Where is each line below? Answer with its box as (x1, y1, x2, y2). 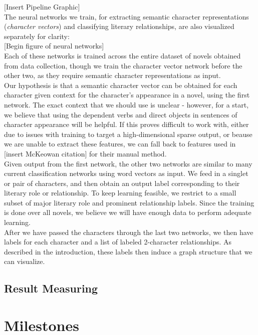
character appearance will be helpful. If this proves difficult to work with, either (4, 119, 249, 129)
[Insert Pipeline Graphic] (4, 1, 80, 11)
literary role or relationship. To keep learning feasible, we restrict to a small (4, 187, 236, 198)
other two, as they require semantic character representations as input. (4, 70, 221, 80)
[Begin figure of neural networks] (4, 40, 104, 51)
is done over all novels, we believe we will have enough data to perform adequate (4, 207, 251, 217)
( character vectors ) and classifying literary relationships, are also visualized (4, 21, 234, 31)
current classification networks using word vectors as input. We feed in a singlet (4, 168, 248, 178)
